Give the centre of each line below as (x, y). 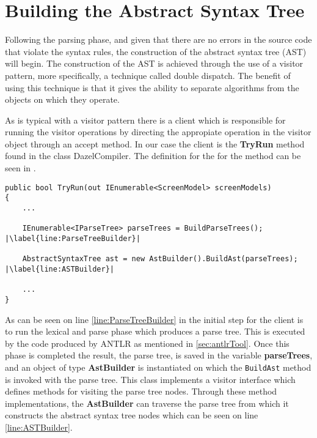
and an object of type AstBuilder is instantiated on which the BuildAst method (158, 367)
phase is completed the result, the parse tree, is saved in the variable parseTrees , (159, 355)
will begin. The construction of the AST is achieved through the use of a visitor (154, 63)
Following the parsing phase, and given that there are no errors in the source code (158, 39)
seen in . (20, 168)
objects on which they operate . (62, 99)
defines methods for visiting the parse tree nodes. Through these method (141, 391)
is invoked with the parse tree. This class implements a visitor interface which (150, 379)
